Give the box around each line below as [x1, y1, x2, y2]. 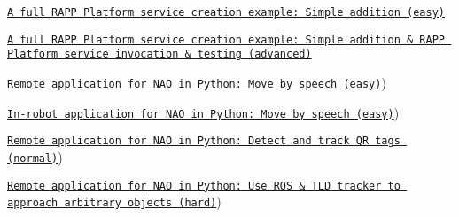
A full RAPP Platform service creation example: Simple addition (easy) [7, 6, 445, 19]
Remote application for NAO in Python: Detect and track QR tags [7, 135, 401, 148]
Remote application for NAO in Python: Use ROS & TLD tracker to [7, 179, 401, 192]
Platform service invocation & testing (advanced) [7, 48, 312, 61]
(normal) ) [7, 147, 63, 166]
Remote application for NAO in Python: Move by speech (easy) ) [7, 73, 386, 91]
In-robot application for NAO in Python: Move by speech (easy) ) [7, 103, 400, 121]
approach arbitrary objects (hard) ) [7, 192, 222, 211]
